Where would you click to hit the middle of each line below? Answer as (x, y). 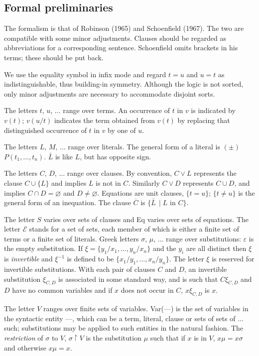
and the (164, 248)
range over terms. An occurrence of (117, 110)
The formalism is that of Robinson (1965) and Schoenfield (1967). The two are (124, 28)
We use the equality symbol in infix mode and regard (85, 74)
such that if (168, 338)
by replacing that (204, 120)
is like (64, 156)
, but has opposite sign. (116, 156)
